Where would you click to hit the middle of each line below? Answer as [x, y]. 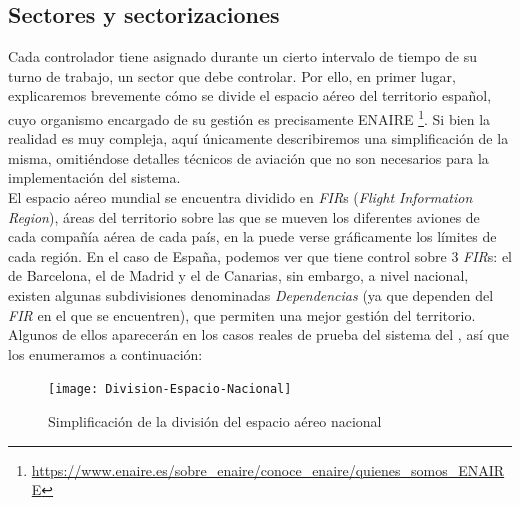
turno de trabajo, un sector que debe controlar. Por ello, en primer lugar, [232, 75]
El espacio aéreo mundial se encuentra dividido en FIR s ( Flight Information [240, 197]
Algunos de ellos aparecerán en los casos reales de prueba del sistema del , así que [258, 334]
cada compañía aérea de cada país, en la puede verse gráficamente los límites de [252, 236]
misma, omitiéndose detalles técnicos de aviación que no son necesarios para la [248, 157]
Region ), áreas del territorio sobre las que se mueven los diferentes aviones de [244, 216]
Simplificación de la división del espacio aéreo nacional [215, 421]
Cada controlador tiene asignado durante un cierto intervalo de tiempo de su [242, 56]
